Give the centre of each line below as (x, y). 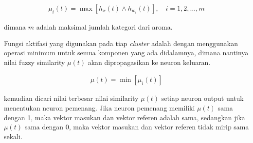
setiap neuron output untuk (202, 98)
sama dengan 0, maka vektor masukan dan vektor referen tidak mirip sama (137, 127)
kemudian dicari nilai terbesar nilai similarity (71, 98)
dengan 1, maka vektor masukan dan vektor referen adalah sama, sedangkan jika (125, 117)
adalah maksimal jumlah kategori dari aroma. (104, 27)
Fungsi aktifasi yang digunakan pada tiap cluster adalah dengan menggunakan (121, 43)
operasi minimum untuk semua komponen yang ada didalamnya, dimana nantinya (126, 53)
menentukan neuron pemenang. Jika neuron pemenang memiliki (99, 108)
